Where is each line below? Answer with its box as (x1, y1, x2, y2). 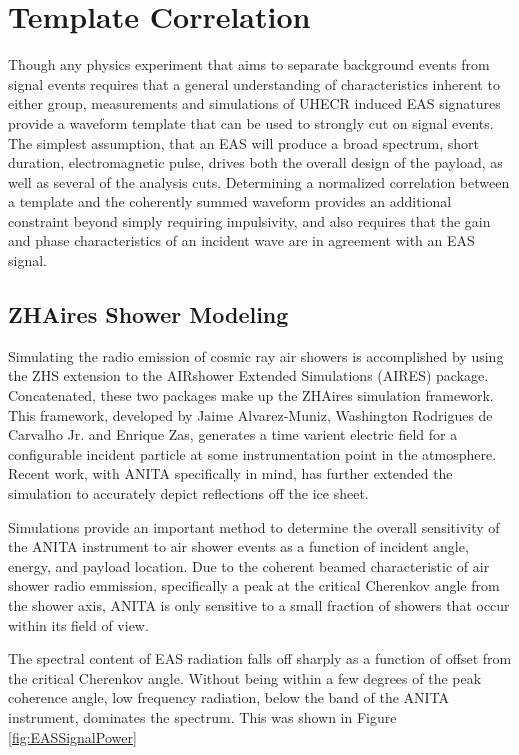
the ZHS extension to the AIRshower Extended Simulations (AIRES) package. (8, 365, 489, 386)
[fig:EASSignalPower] (8, 726, 137, 747)
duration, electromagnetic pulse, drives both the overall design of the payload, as (8, 152, 503, 173)
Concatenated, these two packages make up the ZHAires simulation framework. (8, 385, 494, 406)
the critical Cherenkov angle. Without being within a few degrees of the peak (8, 667, 482, 688)
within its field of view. (8, 614, 149, 635)
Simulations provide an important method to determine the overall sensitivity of (8, 516, 500, 537)
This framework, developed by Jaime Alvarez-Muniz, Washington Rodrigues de (8, 404, 493, 425)
